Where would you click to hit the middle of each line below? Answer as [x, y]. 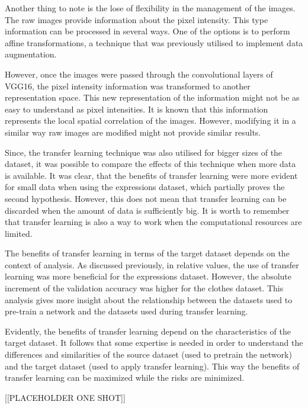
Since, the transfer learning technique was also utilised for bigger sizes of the [144, 152]
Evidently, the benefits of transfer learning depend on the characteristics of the [148, 331]
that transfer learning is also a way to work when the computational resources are [153, 222]
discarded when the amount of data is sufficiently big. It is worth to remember [147, 210]
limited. [19, 233]
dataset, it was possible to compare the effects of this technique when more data [150, 164]
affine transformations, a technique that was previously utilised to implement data [154, 42]
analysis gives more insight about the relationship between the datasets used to [149, 299]
